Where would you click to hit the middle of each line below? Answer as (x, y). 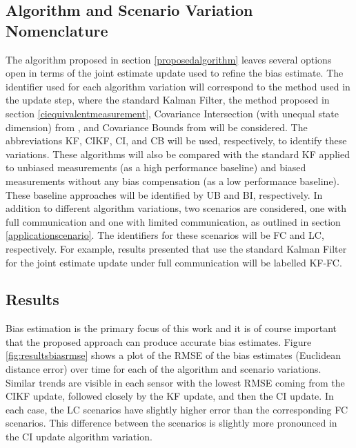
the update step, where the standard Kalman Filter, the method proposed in (168, 100)
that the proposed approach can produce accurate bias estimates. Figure (159, 341)
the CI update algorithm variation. (79, 437)
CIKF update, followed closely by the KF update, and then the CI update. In (170, 396)
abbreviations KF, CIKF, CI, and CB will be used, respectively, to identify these (176, 140)
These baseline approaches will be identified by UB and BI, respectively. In (164, 194)
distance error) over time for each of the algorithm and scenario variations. (164, 369)
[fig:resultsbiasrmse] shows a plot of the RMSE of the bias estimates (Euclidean (173, 355)
